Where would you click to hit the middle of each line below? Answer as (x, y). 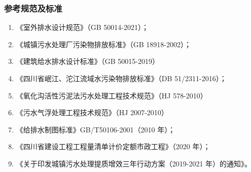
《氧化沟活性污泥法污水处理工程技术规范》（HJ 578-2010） (112, 95)
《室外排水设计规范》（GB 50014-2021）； (82, 27)
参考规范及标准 (33, 8)
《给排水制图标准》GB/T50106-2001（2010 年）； (96, 129)
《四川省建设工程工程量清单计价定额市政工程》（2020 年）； (113, 146)
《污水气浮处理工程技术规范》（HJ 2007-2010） (92, 112)
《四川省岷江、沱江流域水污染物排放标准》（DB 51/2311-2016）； (121, 78)
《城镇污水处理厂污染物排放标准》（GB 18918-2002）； (104, 44)
